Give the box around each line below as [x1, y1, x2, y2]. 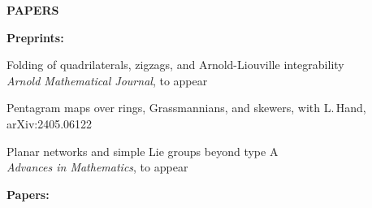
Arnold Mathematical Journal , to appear [6, 71, 208, 89]
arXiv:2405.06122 [6, 115, 93, 132]
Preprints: [6, 28, 64, 45]
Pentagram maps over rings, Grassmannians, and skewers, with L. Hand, [6, 99, 366, 116]
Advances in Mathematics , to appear [6, 158, 188, 175]
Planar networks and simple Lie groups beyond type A [6, 142, 279, 159]
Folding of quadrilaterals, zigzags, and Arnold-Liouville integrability [6, 56, 344, 73]
